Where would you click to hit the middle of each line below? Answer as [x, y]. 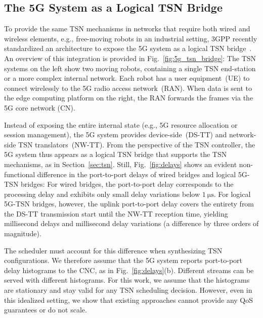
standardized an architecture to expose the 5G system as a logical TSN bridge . [128, 48]
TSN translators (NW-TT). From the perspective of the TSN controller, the [137, 144]
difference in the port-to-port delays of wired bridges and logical [137, 174]
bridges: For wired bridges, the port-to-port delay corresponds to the [127, 184]
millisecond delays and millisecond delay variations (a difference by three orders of [131, 223]
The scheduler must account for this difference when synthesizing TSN [113, 250]
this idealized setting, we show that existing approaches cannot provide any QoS [129, 300]
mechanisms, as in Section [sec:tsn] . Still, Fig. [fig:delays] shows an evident [121, 164]
